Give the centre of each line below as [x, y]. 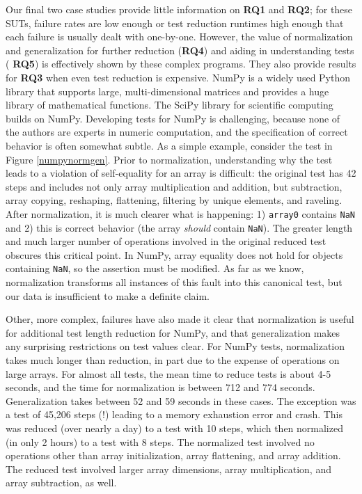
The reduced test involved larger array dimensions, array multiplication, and [168, 469]
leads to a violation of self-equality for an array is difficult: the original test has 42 [181, 173]
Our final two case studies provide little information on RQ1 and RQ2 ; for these [179, 9]
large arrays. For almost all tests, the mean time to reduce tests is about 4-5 [168, 373]
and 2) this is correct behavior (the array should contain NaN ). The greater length [179, 227]
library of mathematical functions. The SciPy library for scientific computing [170, 105]
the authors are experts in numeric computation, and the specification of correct [177, 132]
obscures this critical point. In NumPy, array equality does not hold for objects [174, 254]
